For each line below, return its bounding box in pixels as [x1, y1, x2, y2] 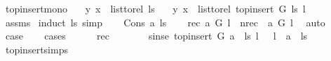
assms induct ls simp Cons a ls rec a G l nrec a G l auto [5, 15, 325, 29]
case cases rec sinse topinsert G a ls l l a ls [5, 28, 308, 43]
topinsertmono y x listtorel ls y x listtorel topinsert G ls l [5, 1, 306, 15]
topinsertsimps [5, 42, 68, 56]
